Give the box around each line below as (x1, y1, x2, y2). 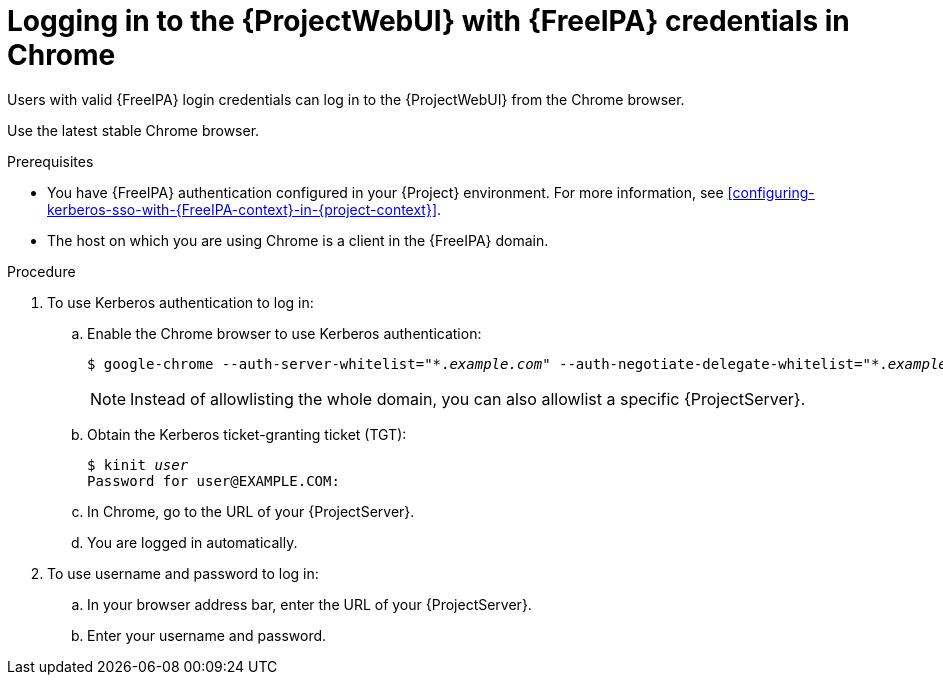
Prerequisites (7, 152, 94, 170)
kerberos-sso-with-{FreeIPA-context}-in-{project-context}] (47, 200, 438, 218)
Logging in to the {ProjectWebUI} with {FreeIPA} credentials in (7, 4, 850, 38)
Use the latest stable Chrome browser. (7, 121, 260, 139)
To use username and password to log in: (47, 564, 319, 582)
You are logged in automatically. (87, 533, 298, 551)
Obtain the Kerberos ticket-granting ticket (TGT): (87, 425, 407, 443)
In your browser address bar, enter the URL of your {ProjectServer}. (87, 595, 532, 613)
